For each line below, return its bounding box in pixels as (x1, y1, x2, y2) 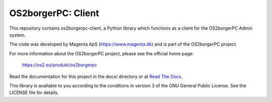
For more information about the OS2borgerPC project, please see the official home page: (9, 50, 194, 56)
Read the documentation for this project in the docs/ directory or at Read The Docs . (9, 73, 183, 79)
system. (9, 32, 26, 38)
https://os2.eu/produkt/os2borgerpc (22, 62, 98, 68)
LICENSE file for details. (9, 89, 59, 95)
